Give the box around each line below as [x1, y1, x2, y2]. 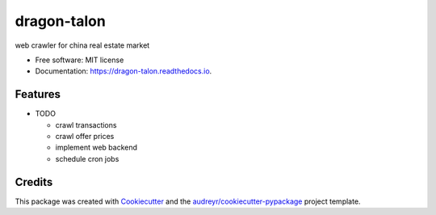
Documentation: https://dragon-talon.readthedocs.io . [35, 66, 212, 76]
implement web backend [55, 142, 137, 153]
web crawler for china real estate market [15, 40, 150, 50]
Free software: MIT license [35, 55, 124, 65]
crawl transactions [55, 120, 117, 129]
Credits [15, 175, 53, 189]
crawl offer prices [55, 132, 115, 141]
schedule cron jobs [55, 154, 119, 163]
